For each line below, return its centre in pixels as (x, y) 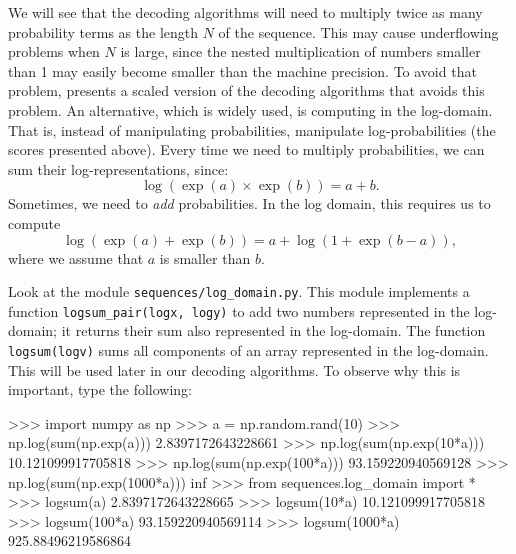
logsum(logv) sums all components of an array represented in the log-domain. (248, 350)
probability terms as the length (103, 31)
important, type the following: (100, 389)
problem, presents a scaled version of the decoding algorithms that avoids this (246, 90)
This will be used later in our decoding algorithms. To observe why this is (234, 369)
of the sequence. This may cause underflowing (358, 31)
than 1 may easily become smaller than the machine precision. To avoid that (242, 70)
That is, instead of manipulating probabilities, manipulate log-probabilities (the (252, 129)
